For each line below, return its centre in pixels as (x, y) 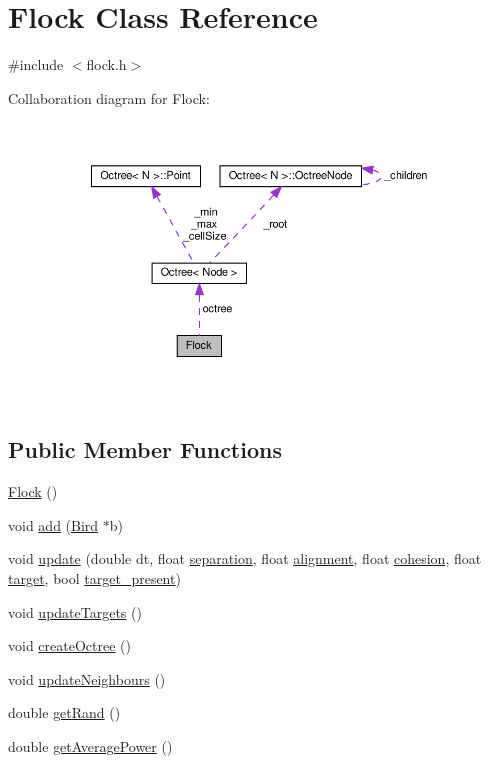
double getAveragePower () (90, 746)
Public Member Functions (145, 449)
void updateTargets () (75, 611)
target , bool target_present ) (94, 578)
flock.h (106, 64)
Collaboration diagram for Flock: (109, 97)
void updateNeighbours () (87, 678)
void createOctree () (69, 645)
